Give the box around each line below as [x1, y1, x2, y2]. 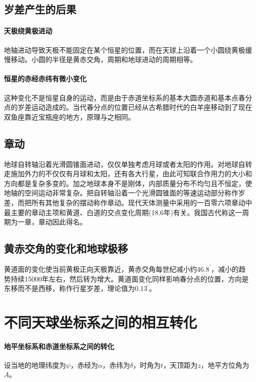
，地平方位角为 [200, 359, 249, 370]
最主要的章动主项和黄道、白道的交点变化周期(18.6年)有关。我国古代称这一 [4, 207, 242, 217]
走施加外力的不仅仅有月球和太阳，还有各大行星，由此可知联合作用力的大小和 [4, 168, 252, 179]
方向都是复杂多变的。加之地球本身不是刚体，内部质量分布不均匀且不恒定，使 [4, 178, 252, 188]
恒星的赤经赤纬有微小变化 [4, 73, 87, 84]
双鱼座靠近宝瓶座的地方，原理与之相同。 [4, 111, 135, 122]
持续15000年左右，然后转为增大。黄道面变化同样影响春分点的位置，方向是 [10, 273, 249, 284]
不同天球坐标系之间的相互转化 [4, 312, 197, 332]
